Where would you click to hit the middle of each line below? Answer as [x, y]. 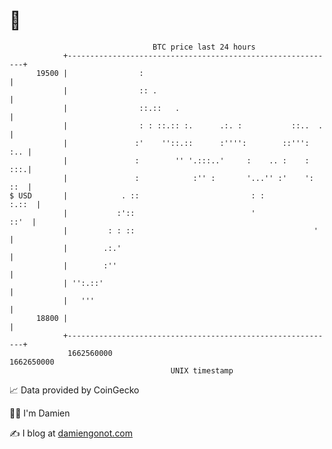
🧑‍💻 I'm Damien [40, 413]
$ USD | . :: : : [137, 195]
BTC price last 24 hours [204, 47]
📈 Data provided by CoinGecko [74, 390]
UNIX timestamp [202, 370]
